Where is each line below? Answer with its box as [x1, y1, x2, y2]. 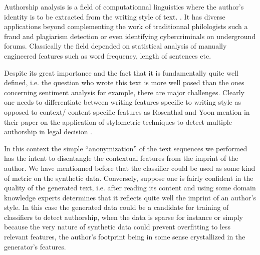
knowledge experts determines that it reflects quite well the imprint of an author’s [4, 192, 256, 202]
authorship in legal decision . [4, 126, 92, 137]
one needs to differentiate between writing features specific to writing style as [4, 97, 241, 107]
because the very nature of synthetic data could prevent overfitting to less [4, 221, 230, 232]
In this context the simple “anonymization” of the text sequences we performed [4, 143, 247, 153]
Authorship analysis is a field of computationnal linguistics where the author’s [4, 2, 244, 12]
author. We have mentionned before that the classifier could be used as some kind [4, 162, 255, 173]
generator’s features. [4, 241, 66, 251]
